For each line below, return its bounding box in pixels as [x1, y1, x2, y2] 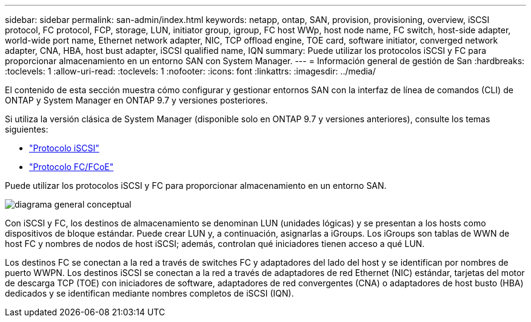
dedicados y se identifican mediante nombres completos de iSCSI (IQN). [5, 288, 294, 298]
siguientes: [5, 124, 48, 134]
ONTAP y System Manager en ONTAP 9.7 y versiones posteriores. [5, 95, 268, 105]
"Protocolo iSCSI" [29, 143, 99, 153]
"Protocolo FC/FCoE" [29, 162, 114, 172]
